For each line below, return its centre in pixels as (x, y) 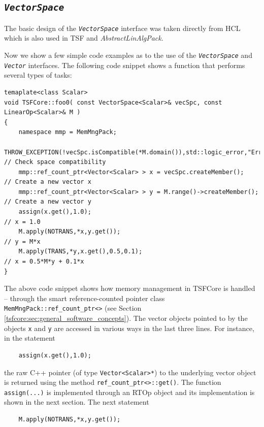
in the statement (30, 338)
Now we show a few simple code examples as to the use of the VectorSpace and (128, 55)
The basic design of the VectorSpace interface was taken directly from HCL (122, 28)
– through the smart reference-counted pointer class (85, 298)
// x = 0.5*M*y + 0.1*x (44, 262)
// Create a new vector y (48, 202)
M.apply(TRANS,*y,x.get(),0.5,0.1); (80, 252)
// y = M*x (22, 241)
